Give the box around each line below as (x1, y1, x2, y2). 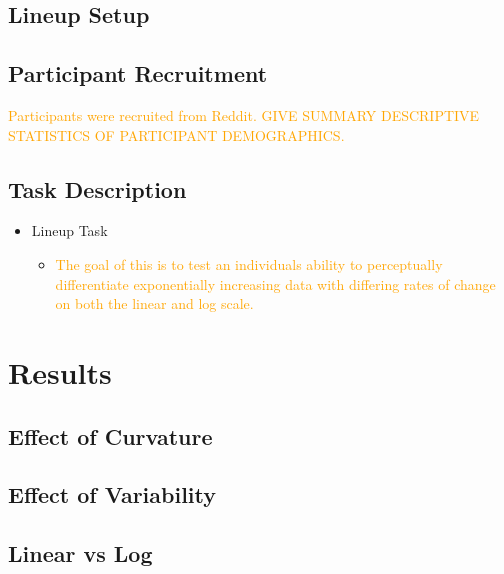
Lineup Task (31, 220, 108, 241)
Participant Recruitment (8, 58, 268, 89)
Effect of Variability (8, 479, 217, 510)
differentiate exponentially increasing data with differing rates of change (55, 273, 496, 294)
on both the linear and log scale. (55, 293, 254, 314)
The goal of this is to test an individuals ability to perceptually (55, 253, 443, 274)
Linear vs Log (8, 538, 153, 569)
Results (8, 351, 112, 392)
